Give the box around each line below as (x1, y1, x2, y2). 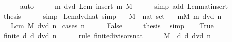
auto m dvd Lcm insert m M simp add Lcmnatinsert (20, 1, 228, 11)
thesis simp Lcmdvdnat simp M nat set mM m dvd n (3, 10, 222, 21)
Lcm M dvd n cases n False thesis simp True (10, 20, 214, 31)
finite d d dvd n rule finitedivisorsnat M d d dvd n (3, 30, 211, 40)
